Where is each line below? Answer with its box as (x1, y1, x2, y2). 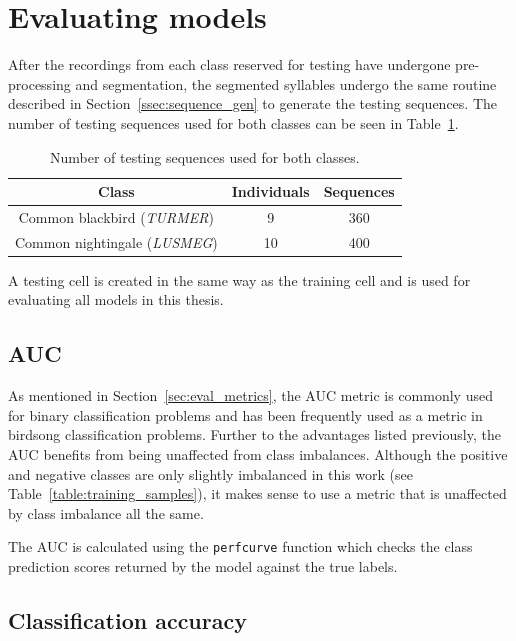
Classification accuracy (8, 605, 247, 636)
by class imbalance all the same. (8, 502, 204, 523)
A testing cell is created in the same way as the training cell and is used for (8, 269, 471, 290)
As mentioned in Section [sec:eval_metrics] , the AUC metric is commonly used (8, 385, 493, 406)
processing (8, 73, 71, 94)
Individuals (231, 181, 310, 202)
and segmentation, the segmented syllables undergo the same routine (75, 73, 497, 94)
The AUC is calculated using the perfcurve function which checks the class (8, 536, 473, 557)
